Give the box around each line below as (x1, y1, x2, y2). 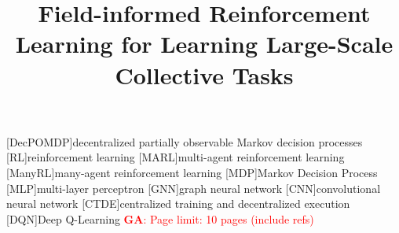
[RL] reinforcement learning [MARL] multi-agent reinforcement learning (6, 149, 345, 165)
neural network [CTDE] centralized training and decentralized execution (6, 195, 350, 212)
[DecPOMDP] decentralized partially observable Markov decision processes (6, 133, 363, 150)
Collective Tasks (115, 58, 294, 91)
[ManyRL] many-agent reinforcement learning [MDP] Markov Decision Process (6, 164, 378, 180)
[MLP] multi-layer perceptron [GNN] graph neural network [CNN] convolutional (6, 179, 381, 196)
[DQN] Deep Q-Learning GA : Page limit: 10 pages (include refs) (6, 210, 314, 227)
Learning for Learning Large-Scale (15, 28, 394, 60)
